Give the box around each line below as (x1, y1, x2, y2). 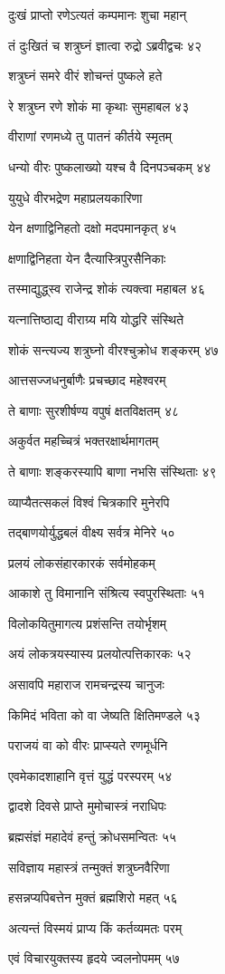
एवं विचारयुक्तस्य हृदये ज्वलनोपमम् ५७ (8, 949, 180, 968)
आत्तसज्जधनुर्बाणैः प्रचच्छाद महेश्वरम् (8, 371, 166, 390)
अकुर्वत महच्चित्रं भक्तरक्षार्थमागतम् (8, 431, 159, 450)
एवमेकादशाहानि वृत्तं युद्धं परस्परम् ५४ (8, 766, 173, 785)
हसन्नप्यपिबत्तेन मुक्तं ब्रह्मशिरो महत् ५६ (8, 888, 178, 907)
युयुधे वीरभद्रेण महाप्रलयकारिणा (8, 188, 143, 207)
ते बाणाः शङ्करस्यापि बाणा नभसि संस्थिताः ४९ (8, 461, 217, 480)
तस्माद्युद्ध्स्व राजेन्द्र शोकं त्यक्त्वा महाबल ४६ (8, 279, 205, 298)
